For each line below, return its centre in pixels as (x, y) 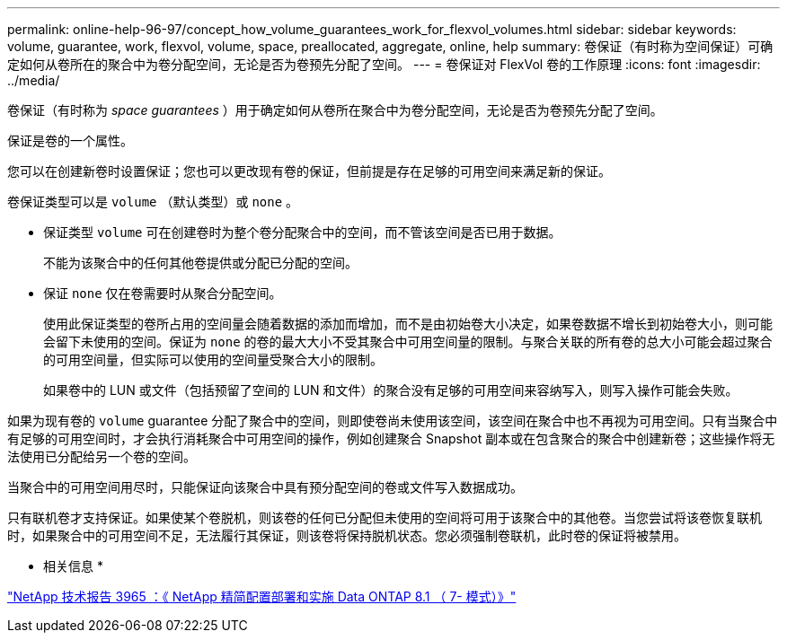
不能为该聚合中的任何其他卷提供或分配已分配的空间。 (200, 263)
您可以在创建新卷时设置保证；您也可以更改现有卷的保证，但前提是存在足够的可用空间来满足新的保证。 (309, 171)
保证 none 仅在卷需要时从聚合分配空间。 (163, 293)
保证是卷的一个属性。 (70, 140)
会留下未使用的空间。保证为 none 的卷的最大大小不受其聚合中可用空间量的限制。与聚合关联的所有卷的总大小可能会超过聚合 (408, 342)
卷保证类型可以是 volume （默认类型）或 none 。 (153, 202)
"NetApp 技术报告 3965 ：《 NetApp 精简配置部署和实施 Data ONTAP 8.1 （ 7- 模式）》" (262, 596)
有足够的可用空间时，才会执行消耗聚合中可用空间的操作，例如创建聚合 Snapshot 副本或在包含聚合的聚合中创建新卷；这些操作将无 (391, 438)
